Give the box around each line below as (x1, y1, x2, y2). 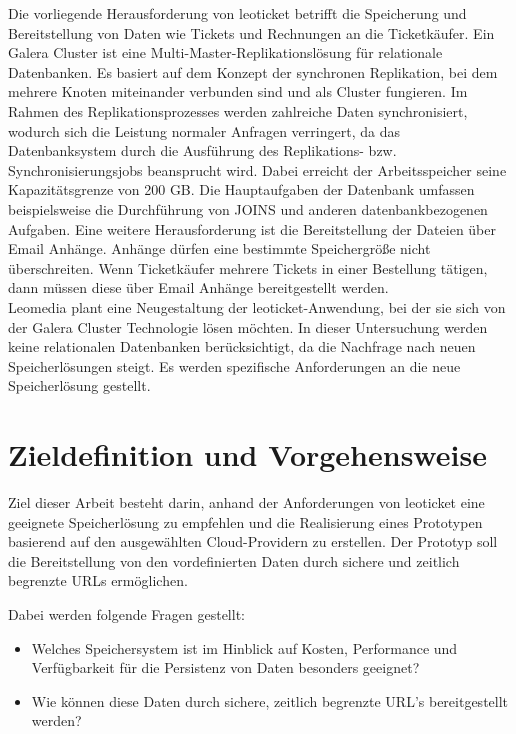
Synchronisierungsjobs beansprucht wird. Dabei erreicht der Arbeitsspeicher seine (8, 159, 507, 180)
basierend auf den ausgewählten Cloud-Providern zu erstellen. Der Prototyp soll (8, 531, 498, 552)
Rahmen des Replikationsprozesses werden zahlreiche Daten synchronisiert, (8, 100, 468, 121)
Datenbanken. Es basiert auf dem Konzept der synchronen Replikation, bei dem (8, 61, 498, 82)
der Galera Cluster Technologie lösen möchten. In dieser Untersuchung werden (8, 316, 488, 337)
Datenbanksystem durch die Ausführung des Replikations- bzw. (8, 140, 397, 161)
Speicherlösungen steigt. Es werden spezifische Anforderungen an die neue (8, 355, 461, 376)
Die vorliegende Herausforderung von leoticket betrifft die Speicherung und (8, 3, 467, 23)
